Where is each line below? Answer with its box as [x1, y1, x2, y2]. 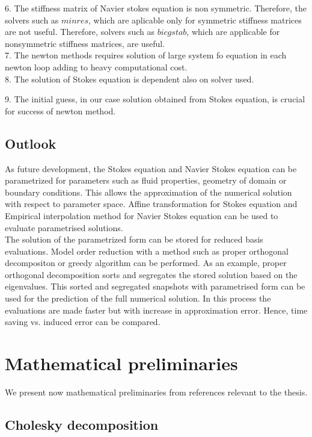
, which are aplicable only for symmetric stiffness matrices [88, 13, 302, 26]
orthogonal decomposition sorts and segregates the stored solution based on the [5, 268, 298, 280]
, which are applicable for [186, 25, 280, 38]
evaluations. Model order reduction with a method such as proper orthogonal [5, 244, 289, 257]
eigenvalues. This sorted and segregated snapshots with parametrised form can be [5, 280, 305, 293]
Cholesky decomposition [5, 415, 159, 433]
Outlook [5, 134, 57, 152]
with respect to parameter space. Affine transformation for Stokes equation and [5, 197, 298, 210]
